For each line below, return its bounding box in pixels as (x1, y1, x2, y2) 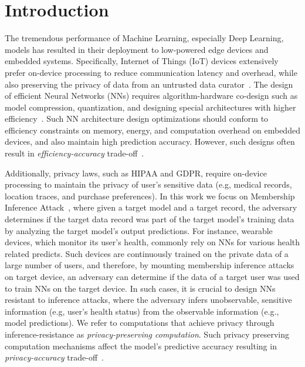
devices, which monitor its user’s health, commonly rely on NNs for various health (5, 236, 300, 248)
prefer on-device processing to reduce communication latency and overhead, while (5, 66, 297, 78)
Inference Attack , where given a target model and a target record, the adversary (5, 201, 297, 213)
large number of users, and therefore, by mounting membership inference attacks (5, 259, 294, 271)
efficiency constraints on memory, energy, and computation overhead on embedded (5, 124, 300, 136)
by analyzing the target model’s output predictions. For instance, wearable (5, 224, 273, 236)
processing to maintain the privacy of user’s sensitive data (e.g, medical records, (5, 178, 292, 191)
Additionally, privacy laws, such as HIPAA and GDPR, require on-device (5, 166, 267, 179)
